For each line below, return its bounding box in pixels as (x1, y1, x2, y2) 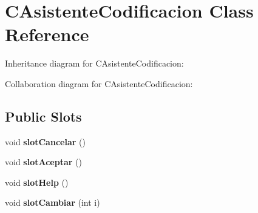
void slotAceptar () (5, 156, 82, 168)
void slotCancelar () (5, 135, 86, 148)
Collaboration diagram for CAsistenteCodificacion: (5, 77, 193, 90)
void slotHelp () (5, 175, 69, 188)
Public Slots (5, 106, 82, 125)
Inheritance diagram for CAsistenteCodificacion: (5, 57, 184, 70)
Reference (5, 22, 89, 47)
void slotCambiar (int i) (5, 196, 100, 209)
